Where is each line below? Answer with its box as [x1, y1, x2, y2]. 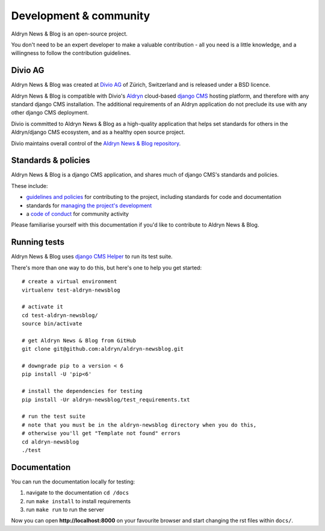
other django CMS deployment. [11, 109, 89, 116]
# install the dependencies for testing [22, 388, 143, 395]
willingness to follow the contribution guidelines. [11, 49, 131, 57]
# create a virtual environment [22, 278, 117, 285]
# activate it [22, 303, 63, 310]
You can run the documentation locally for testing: [11, 478, 135, 485]
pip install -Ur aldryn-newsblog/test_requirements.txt [22, 396, 190, 403]
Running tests [11, 237, 65, 247]
